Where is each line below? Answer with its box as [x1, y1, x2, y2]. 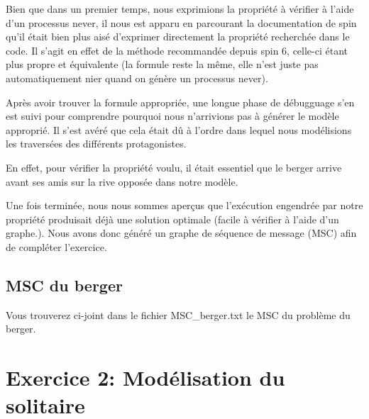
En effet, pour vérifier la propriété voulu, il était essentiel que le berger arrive [6, 160, 342, 174]
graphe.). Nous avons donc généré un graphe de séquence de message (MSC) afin [6, 225, 357, 240]
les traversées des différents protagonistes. [6, 136, 187, 151]
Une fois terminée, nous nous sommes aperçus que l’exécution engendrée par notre [6, 198, 363, 213]
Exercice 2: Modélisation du [6, 363, 285, 392]
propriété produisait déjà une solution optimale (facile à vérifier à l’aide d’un [6, 211, 339, 226]
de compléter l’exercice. [6, 239, 107, 254]
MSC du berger [6, 274, 123, 296]
